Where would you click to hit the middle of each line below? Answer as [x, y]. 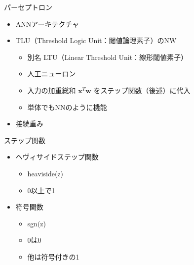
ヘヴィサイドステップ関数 [57, 157]
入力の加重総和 [52, 90]
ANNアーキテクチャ [47, 24]
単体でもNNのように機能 [67, 107]
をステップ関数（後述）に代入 [142, 90]
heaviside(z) [45, 173]
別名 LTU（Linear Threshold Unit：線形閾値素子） [108, 57]
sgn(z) [37, 223]
